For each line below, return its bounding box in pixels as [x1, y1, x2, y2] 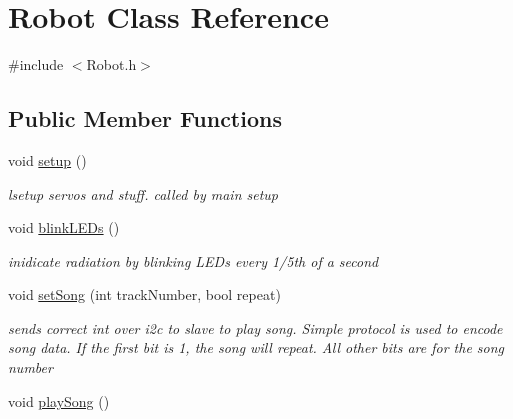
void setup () [8, 149, 87, 170]
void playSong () [8, 390, 110, 411]
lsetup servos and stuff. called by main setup [8, 183, 279, 204]
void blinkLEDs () [8, 217, 120, 238]
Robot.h [86, 54, 137, 75]
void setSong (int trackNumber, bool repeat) [8, 284, 281, 305]
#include [8, 54, 64, 75]
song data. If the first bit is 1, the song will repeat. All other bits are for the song [8, 337, 505, 358]
